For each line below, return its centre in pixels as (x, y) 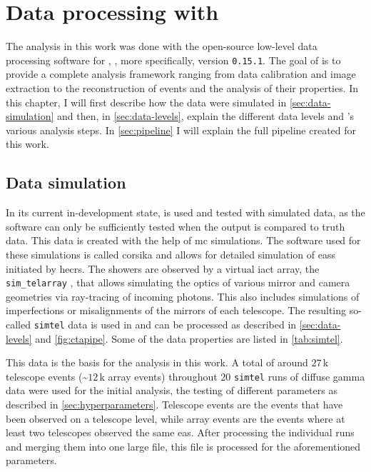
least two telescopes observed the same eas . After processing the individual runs (180, 432)
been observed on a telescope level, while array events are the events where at (176, 418)
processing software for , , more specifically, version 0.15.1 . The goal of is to (173, 60)
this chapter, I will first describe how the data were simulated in (146, 102)
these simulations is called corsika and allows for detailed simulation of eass (171, 254)
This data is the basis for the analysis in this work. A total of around (157, 362)
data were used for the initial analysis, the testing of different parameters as (172, 390)
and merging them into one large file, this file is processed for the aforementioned (183, 446)
